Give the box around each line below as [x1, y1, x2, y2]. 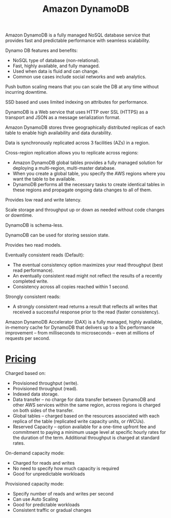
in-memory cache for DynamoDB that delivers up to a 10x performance [5, 324, 155, 331]
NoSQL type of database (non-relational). [12, 57, 101, 64]
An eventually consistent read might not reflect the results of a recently [12, 273, 162, 279]
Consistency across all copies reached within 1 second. [12, 284, 129, 290]
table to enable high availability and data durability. [5, 130, 112, 136]
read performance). [12, 267, 54, 273]
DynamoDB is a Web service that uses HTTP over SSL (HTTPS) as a [5, 109, 148, 115]
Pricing [5, 353, 37, 365]
